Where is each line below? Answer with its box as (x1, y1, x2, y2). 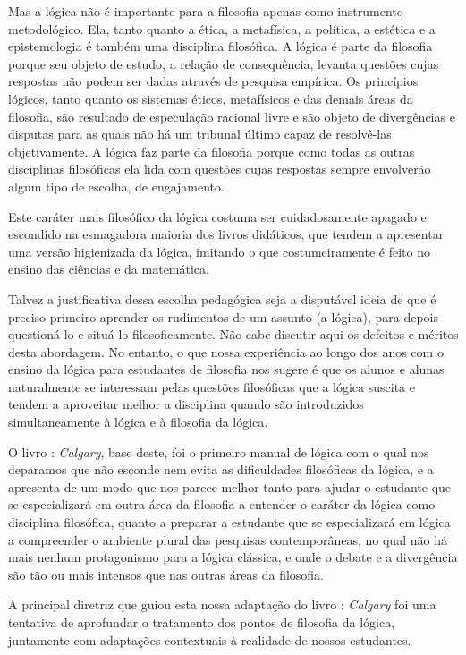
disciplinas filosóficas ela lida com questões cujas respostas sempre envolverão (8, 159, 431, 178)
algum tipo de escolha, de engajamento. (8, 176, 225, 195)
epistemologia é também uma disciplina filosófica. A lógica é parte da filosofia (8, 37, 433, 55)
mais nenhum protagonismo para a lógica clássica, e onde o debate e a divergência (8, 548, 458, 566)
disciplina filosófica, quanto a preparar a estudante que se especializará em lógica (8, 513, 451, 532)
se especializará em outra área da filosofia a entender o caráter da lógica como (8, 495, 436, 514)
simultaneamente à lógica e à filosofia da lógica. (8, 413, 268, 431)
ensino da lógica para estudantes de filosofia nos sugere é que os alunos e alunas (8, 360, 445, 379)
